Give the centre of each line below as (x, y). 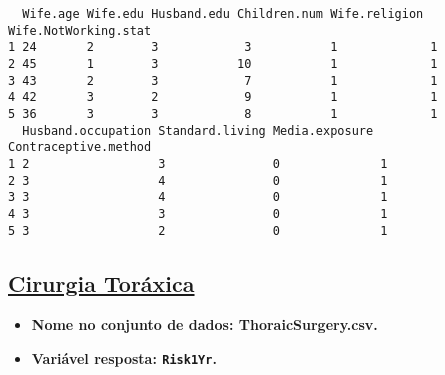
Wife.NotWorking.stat (80, 30)
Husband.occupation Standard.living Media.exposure (198, 130)
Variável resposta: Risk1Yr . (124, 357)
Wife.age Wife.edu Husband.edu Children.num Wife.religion (223, 14)
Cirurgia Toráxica (101, 282)
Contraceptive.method (80, 147)
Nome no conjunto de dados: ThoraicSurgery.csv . (204, 324)
